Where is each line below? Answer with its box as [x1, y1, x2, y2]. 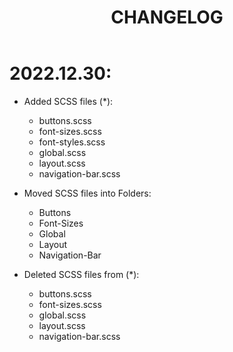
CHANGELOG [110, 6, 224, 29]
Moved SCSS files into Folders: [23, 187, 152, 199]
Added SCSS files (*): [23, 95, 114, 107]
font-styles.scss [38, 136, 106, 148]
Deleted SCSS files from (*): [23, 268, 140, 280]
